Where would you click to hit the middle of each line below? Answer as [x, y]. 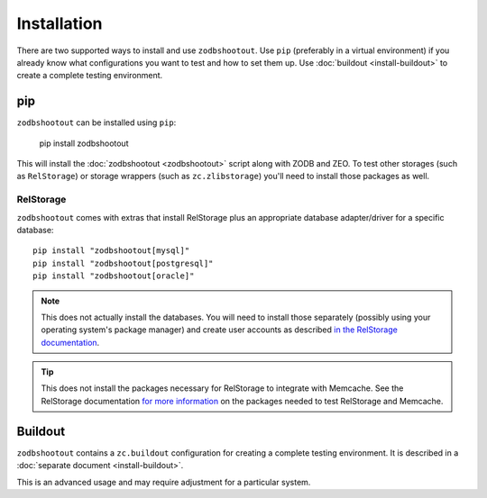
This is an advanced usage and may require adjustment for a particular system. [164, 482]
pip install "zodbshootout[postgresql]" [123, 263]
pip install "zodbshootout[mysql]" [111, 251]
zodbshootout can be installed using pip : [96, 122]
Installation [60, 23]
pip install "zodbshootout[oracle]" [114, 276]
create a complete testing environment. [90, 76]
